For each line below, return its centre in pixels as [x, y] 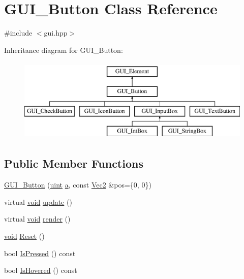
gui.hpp [56, 33]
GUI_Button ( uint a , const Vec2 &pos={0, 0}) [78, 185]
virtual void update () [38, 201]
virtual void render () [37, 219]
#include [18, 33]
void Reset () [24, 236]
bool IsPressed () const [40, 253]
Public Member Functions [74, 163]
